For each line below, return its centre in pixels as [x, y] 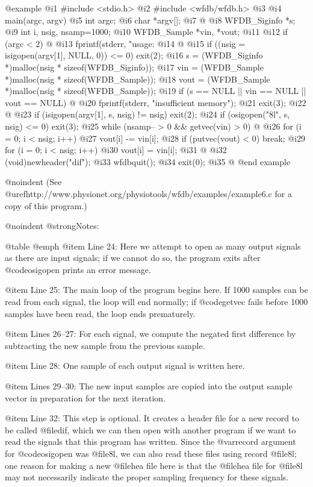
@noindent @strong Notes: [52, 226]
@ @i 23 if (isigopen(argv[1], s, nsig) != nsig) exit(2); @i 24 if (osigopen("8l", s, [147, 114]
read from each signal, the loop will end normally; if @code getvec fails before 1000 [156, 302]
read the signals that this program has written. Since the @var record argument [150, 441]
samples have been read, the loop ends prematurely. [100, 313]
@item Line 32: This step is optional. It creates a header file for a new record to [152, 418]
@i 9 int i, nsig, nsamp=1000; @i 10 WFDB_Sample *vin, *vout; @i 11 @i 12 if [146, 32]
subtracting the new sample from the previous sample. [105, 345]
